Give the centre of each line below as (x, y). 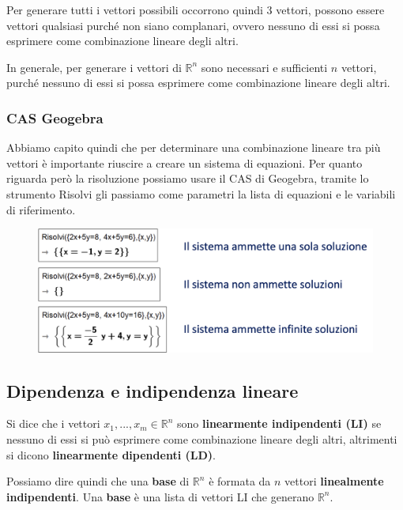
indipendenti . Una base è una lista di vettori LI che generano (160, 496)
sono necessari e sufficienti (264, 67)
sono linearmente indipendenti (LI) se (279, 423)
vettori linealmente (334, 481)
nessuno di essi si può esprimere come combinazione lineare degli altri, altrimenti (202, 439)
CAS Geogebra (55, 117)
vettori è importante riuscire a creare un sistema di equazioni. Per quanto (185, 162)
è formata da (240, 481)
